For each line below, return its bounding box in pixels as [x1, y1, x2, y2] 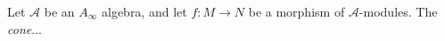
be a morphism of [248, 3, 345, 20]
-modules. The [358, 3, 438, 20]
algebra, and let [101, 3, 187, 20]
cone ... [7, 19, 42, 38]
